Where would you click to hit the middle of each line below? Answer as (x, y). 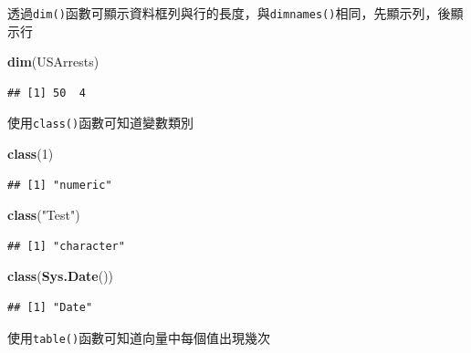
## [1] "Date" (50, 308)
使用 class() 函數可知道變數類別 (101, 123)
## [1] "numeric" (60, 185)
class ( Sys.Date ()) (61, 276)
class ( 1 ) (31, 154)
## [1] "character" (66, 246)
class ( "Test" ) (44, 215)
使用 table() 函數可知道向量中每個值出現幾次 (139, 337)
